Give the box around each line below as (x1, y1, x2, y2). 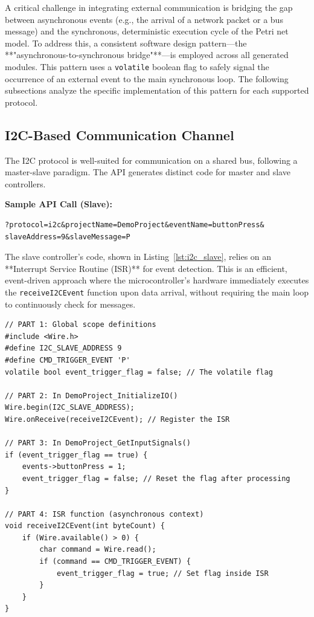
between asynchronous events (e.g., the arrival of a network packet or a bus (5, 13, 283, 25)
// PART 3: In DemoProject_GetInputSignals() (5, 439, 191, 448)
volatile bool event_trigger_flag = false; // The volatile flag (5, 367, 273, 376)
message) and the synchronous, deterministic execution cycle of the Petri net (5, 25, 289, 37)
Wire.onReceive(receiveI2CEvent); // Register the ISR (5, 415, 230, 424)
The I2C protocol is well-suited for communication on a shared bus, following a (5, 153, 298, 166)
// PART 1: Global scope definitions (5, 320, 156, 329)
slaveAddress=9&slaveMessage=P (5, 232, 130, 241)
